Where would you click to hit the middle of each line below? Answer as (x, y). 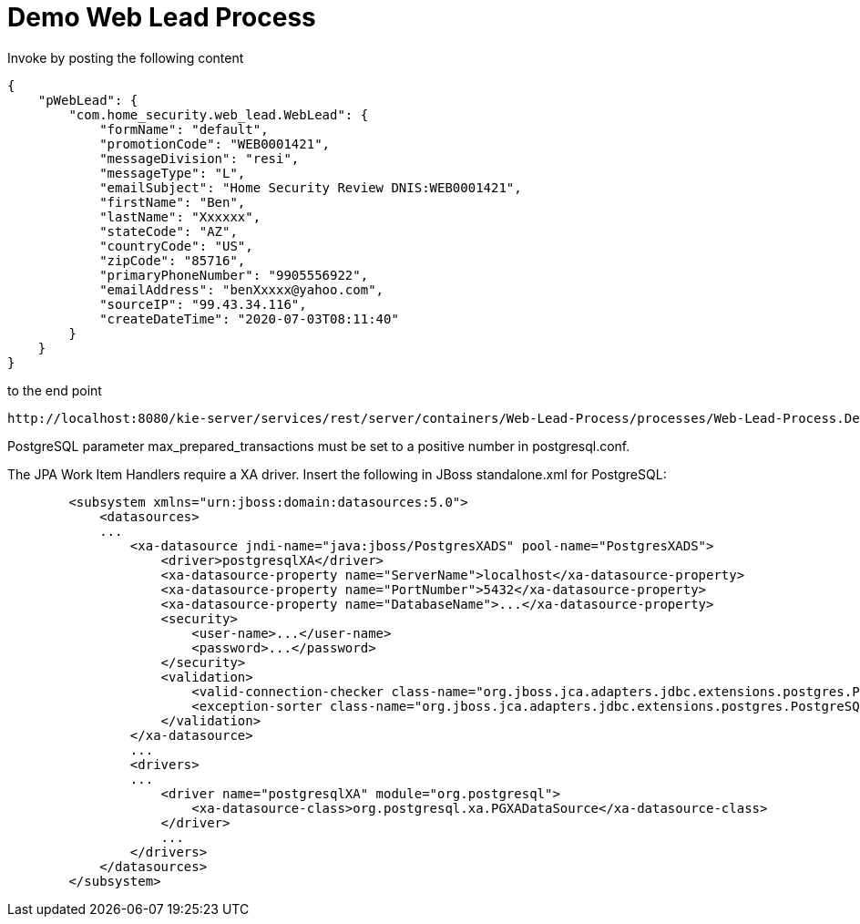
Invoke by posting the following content (126, 57)
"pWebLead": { (88, 100)
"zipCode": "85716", (173, 260)
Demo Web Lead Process (162, 17)
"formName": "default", (184, 129)
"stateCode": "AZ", (169, 231)
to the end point (55, 390)
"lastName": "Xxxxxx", (180, 216)
